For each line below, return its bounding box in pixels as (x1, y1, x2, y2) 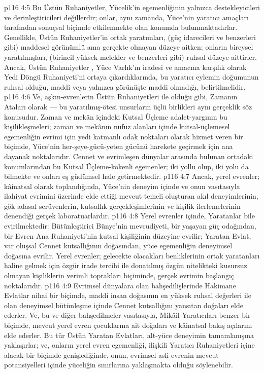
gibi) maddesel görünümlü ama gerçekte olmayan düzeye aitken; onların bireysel (4, 42, 253, 52)
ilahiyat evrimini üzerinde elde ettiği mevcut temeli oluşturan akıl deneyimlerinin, (4, 191, 258, 201)
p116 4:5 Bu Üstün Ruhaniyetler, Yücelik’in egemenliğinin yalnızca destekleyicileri (4, 2, 260, 12)
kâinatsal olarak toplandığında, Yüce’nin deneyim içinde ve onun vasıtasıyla (4, 180, 240, 191)
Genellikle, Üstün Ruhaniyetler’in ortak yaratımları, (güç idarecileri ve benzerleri (4, 31, 256, 42)
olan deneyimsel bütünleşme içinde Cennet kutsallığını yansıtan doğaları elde (4, 300, 243, 310)
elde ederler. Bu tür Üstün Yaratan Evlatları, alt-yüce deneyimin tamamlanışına (4, 329, 254, 340)
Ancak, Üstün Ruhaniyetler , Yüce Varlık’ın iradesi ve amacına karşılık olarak (4, 61, 247, 72)
